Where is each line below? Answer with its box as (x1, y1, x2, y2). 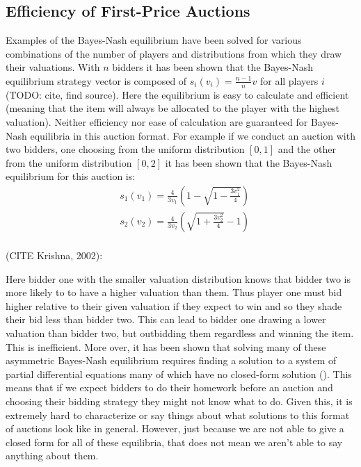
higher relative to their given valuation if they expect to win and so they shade (6, 298, 342, 313)
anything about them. (6, 448, 99, 463)
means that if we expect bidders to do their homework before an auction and (6, 380, 333, 395)
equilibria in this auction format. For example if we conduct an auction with (30, 128, 355, 142)
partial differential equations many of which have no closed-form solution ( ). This (6, 366, 352, 381)
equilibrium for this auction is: (6, 169, 136, 183)
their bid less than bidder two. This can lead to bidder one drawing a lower (6, 312, 326, 327)
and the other (278, 142, 336, 156)
